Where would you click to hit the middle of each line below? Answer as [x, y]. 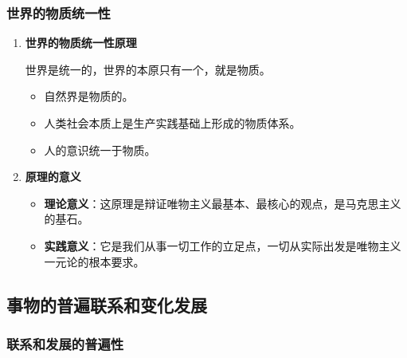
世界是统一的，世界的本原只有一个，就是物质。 [148, 69]
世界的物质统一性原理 [81, 43]
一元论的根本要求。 [94, 261]
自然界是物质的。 [89, 96]
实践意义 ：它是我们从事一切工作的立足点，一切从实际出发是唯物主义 [223, 245]
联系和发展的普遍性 [65, 343]
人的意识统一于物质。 [100, 149]
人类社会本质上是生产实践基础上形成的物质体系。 [172, 123]
